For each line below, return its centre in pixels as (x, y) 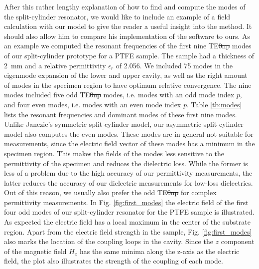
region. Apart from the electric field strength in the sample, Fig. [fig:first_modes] (128, 231)
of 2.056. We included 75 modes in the (174, 65)
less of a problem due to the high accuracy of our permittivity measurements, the (128, 173)
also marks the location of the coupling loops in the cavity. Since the (109, 241)
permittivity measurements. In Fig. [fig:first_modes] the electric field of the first (126, 202)
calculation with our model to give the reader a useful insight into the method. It (128, 26)
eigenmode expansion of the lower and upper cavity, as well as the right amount (126, 75)
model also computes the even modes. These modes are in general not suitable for (129, 134)
